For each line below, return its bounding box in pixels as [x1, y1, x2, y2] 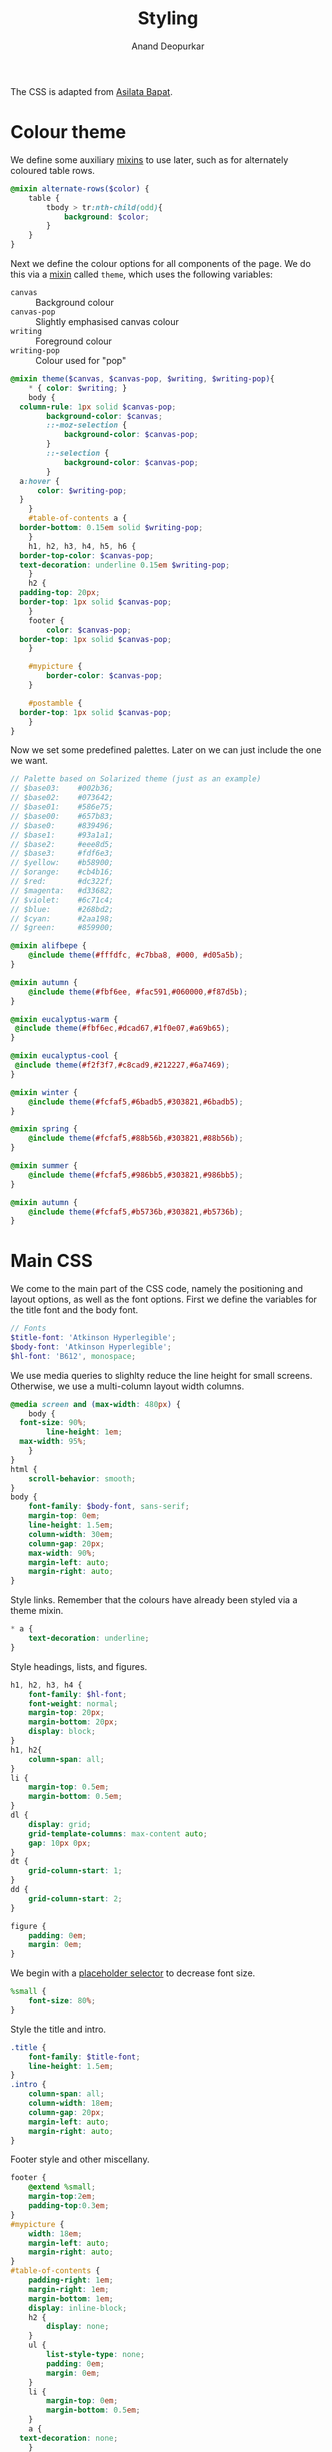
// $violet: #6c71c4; [10, 895, 114, 905]
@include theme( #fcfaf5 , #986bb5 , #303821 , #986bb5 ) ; [28, 1170, 244, 1180]
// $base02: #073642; [10, 793, 114, 803]
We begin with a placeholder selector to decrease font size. [10, 1967, 256, 1979]
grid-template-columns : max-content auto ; [28, 1828, 208, 1839]
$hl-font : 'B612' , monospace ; [10, 1351, 137, 1361]
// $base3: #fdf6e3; [10, 848, 114, 859]
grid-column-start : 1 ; [28, 1866, 123, 1876]
